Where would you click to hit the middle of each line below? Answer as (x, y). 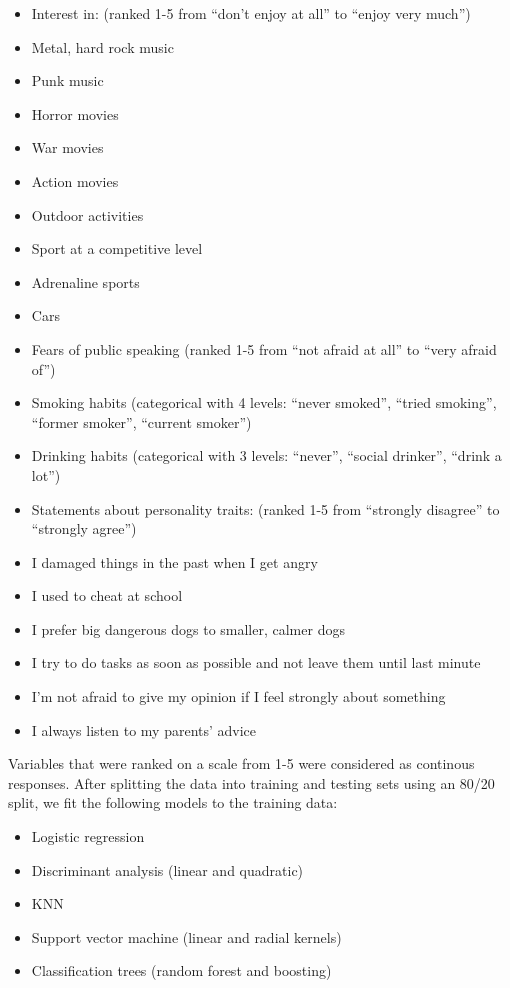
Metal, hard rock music (102, 46)
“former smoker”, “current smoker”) (141, 421)
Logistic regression (88, 836)
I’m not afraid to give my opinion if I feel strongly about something (238, 696)
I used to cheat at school (107, 595)
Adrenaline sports (85, 281)
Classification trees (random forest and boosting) (181, 970)
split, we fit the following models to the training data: (173, 802)
